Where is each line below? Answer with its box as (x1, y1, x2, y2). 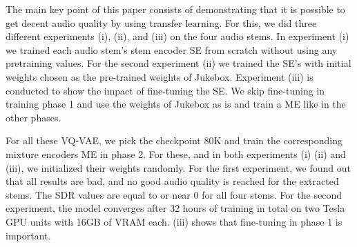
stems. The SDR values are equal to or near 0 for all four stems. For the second (6, 187, 342, 201)
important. (6, 228, 51, 242)
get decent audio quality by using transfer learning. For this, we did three (6, 15, 317, 30)
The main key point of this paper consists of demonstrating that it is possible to (6, 2, 345, 16)
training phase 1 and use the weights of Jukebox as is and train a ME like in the (6, 97, 346, 111)
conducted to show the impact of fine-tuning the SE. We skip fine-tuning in (6, 83, 325, 97)
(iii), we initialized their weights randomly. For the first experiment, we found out (6, 160, 351, 175)
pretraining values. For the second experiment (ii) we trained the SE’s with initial (6, 56, 351, 70)
